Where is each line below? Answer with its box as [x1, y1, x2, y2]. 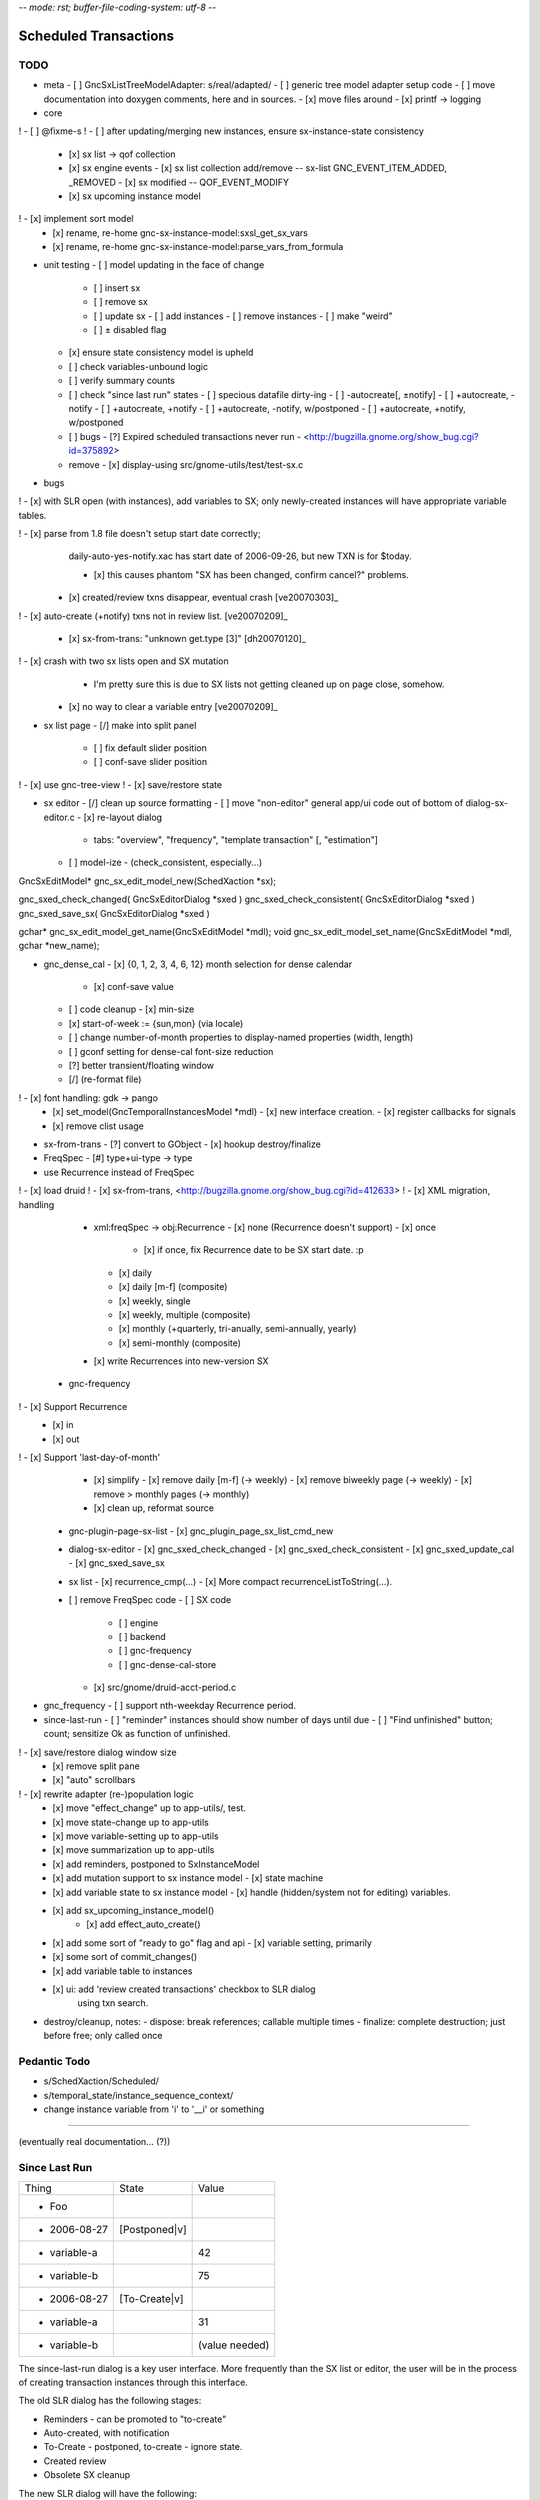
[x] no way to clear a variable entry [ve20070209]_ [68, 701, 279, 713]
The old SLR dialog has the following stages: [18, 2395, 202, 2407]
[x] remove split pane [52, 1760, 140, 1772]
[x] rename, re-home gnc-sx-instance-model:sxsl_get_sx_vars [52, 226, 309, 239]
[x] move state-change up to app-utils [52, 1816, 209, 1828]
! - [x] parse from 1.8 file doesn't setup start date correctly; [18, 528, 261, 540]
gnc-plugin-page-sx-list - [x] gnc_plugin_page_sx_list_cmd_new [68, 1525, 334, 1537]
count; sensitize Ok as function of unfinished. [43, 1728, 231, 1740]
